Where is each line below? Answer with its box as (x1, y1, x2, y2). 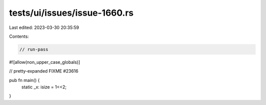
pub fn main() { (9, 77, 40, 83)
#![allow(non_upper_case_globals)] (9, 59, 80, 65)
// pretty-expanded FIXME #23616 (9, 68, 79, 74)
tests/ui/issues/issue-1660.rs (9, 7, 134, 18)
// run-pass (19, 47, 49, 52)
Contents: (9, 33, 29, 39)
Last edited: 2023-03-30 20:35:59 (9, 25, 79, 30)
